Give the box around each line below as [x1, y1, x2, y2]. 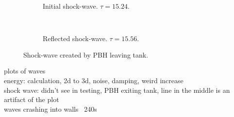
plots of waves [4, 66, 46, 76]
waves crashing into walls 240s [4, 103, 97, 114]
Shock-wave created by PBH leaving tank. [23, 49, 149, 59]
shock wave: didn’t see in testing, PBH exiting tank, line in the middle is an [4, 85, 230, 95]
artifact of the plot [4, 94, 59, 104]
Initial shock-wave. [43, 1, 98, 11]
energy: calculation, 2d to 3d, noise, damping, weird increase [4, 75, 184, 85]
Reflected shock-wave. [43, 33, 107, 44]
